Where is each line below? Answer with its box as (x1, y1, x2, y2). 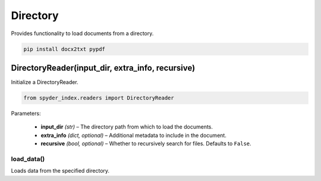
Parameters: (11, 110, 41, 117)
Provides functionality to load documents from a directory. (11, 30, 154, 37)
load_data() (11, 155, 45, 163)
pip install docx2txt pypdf (23, 45, 105, 52)
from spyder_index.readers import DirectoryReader (23, 95, 175, 101)
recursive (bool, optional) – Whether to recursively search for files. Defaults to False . (40, 140, 252, 147)
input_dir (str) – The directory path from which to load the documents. (40, 123, 213, 130)
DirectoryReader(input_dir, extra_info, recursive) (11, 63, 196, 73)
